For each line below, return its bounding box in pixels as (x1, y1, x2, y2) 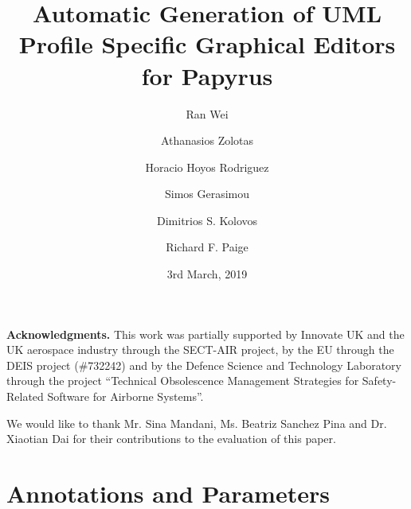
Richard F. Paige (166, 239, 249, 255)
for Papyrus (141, 59, 273, 91)
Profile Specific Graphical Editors (18, 28, 396, 60)
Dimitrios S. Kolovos (157, 212, 257, 228)
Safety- (362, 372, 397, 389)
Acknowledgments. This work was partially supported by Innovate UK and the (6, 325, 405, 342)
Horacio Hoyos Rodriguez (145, 158, 269, 175)
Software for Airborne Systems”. (47, 388, 204, 405)
